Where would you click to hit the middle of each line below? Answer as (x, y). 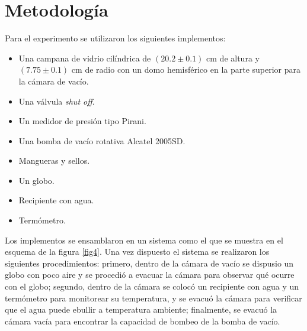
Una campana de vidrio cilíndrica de (85, 58)
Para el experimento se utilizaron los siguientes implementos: (115, 38)
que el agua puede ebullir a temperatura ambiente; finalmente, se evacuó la (141, 309)
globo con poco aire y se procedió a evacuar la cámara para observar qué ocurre (150, 275)
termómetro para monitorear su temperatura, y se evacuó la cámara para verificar (153, 298)
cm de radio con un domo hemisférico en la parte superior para (186, 69)
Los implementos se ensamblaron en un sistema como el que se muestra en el (144, 240)
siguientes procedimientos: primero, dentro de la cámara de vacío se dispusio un (149, 263)
